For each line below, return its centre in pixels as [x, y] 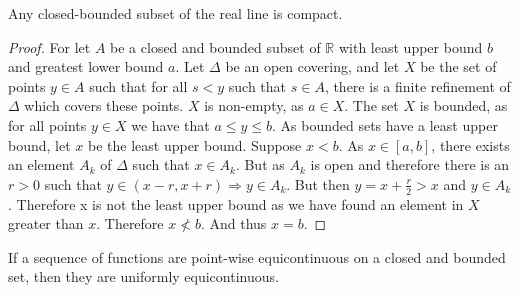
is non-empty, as [254, 105]
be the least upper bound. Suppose [194, 144]
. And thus [233, 223]
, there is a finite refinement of [417, 85]
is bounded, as [463, 105]
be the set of [458, 66]
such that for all [138, 85]
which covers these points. [104, 105]
